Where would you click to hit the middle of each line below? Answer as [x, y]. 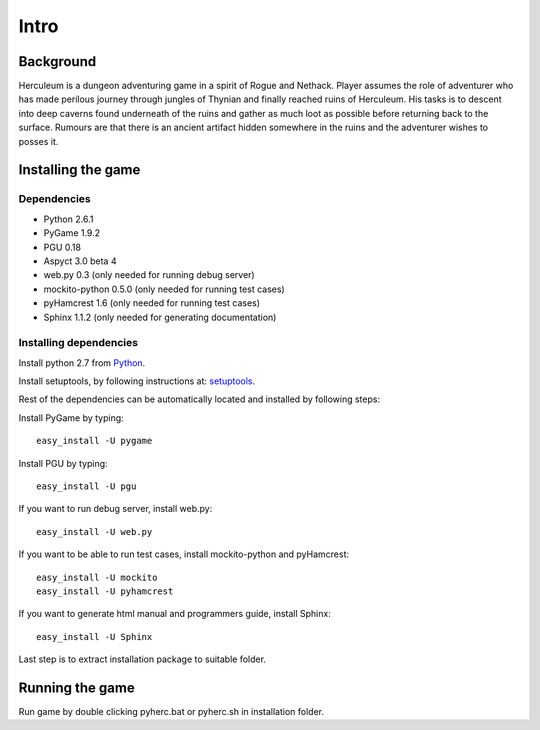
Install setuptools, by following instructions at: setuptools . [137, 381]
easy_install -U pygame [94, 441]
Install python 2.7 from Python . [82, 362]
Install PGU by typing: [63, 463]
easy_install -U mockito [97, 577]
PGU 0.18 [62, 247]
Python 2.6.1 [68, 219]
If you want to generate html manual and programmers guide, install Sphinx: [175, 614]
